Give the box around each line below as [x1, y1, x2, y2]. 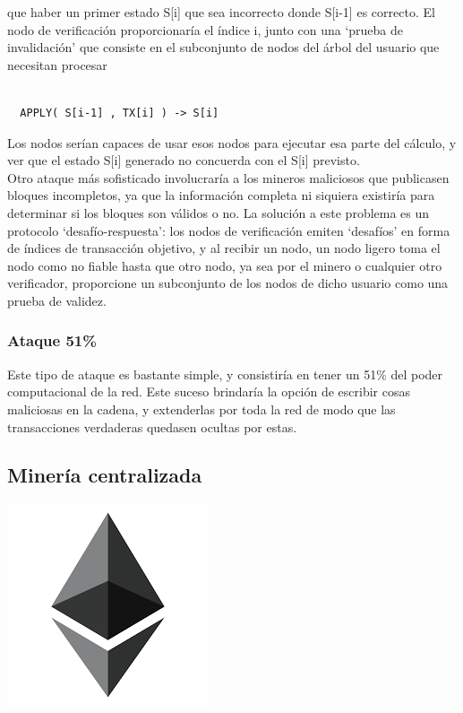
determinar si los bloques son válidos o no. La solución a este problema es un [7, 203, 430, 222]
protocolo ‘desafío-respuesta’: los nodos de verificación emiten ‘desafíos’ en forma [7, 221, 450, 239]
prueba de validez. [7, 291, 107, 309]
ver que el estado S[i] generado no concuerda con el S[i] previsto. [7, 151, 360, 170]
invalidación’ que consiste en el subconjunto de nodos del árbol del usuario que [7, 38, 440, 57]
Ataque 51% [7, 329, 97, 352]
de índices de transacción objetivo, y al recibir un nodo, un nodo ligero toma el [7, 239, 441, 257]
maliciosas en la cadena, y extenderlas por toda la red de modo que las [7, 399, 396, 418]
